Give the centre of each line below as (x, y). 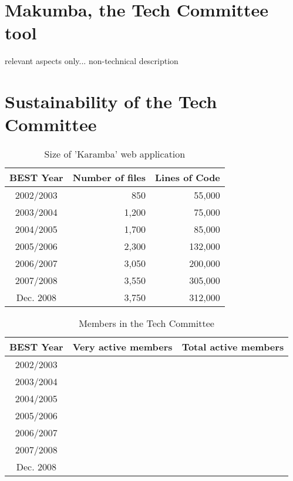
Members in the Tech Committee (146, 323)
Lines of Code (187, 178)
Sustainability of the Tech (111, 101)
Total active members (233, 347)
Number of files (109, 178)
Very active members (122, 347)
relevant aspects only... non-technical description (92, 61)
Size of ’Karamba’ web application (115, 154)
